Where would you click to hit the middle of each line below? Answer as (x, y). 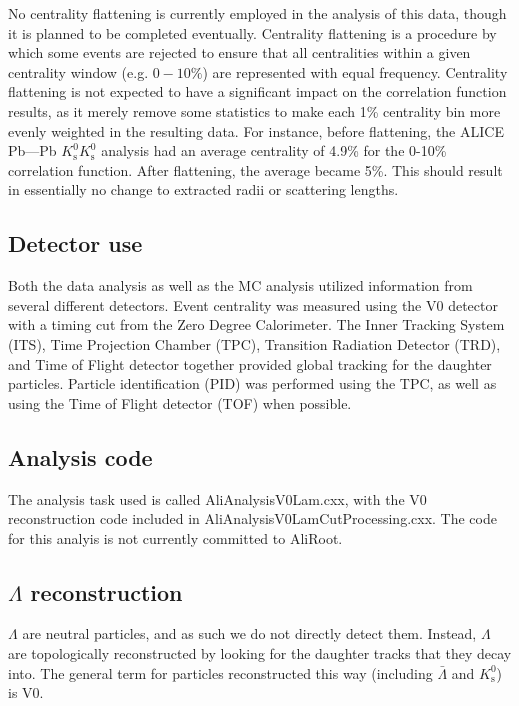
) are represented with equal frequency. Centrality (355, 71)
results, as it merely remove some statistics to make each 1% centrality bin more (254, 110)
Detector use (75, 243)
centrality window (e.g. (78, 71)
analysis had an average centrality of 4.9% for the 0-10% (274, 150)
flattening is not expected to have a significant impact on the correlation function (257, 91)
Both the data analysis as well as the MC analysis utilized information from (240, 285)
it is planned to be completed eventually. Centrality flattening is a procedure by (252, 32)
